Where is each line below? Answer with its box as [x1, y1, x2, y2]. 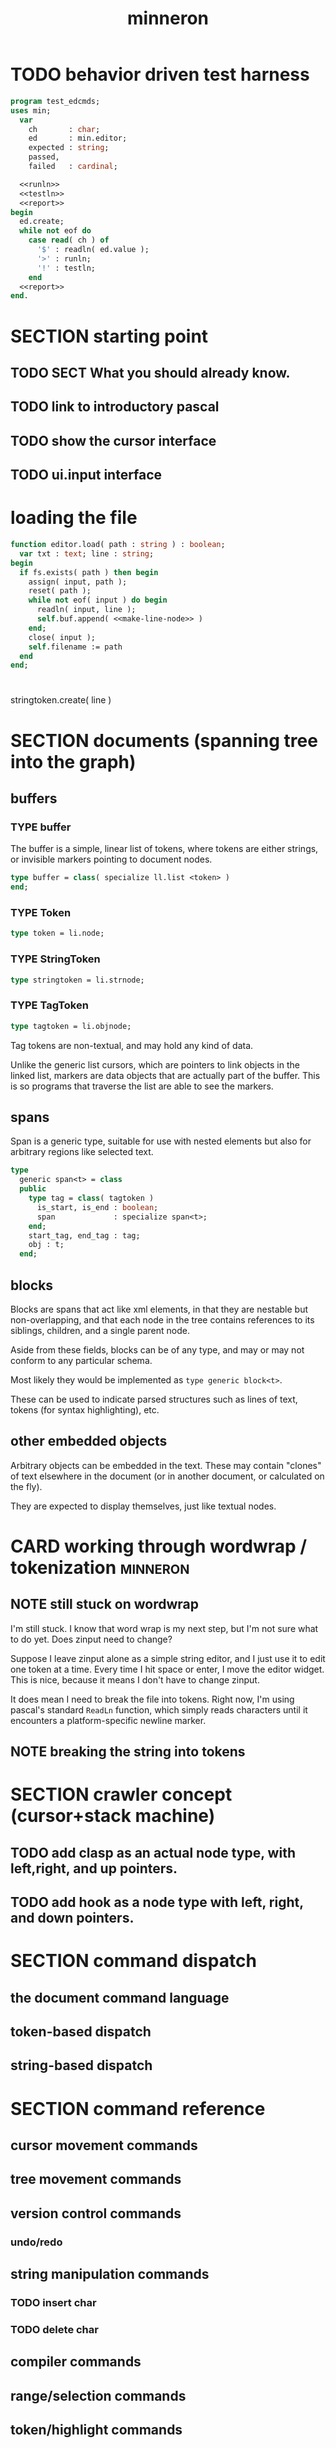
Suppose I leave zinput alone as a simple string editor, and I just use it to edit [10, 1652, 326, 1664]
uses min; [10, 105, 52, 116]
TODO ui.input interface [10, 467, 163, 484]
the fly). [10, 1480, 43, 1492]
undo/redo [10, 2235, 63, 2249]
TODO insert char [10, 2296, 97, 2310]
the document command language [10, 1989, 230, 2006]
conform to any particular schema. [10, 1354, 153, 1366]
